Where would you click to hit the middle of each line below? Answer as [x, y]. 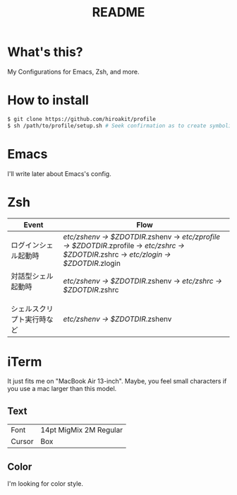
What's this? [45, 52]
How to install [48, 100]
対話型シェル [32, 276]
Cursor [22, 441]
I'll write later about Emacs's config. [59, 173]
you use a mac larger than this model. [62, 389]
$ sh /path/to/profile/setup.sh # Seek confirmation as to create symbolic [121, 126]
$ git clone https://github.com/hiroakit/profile [82, 119]
